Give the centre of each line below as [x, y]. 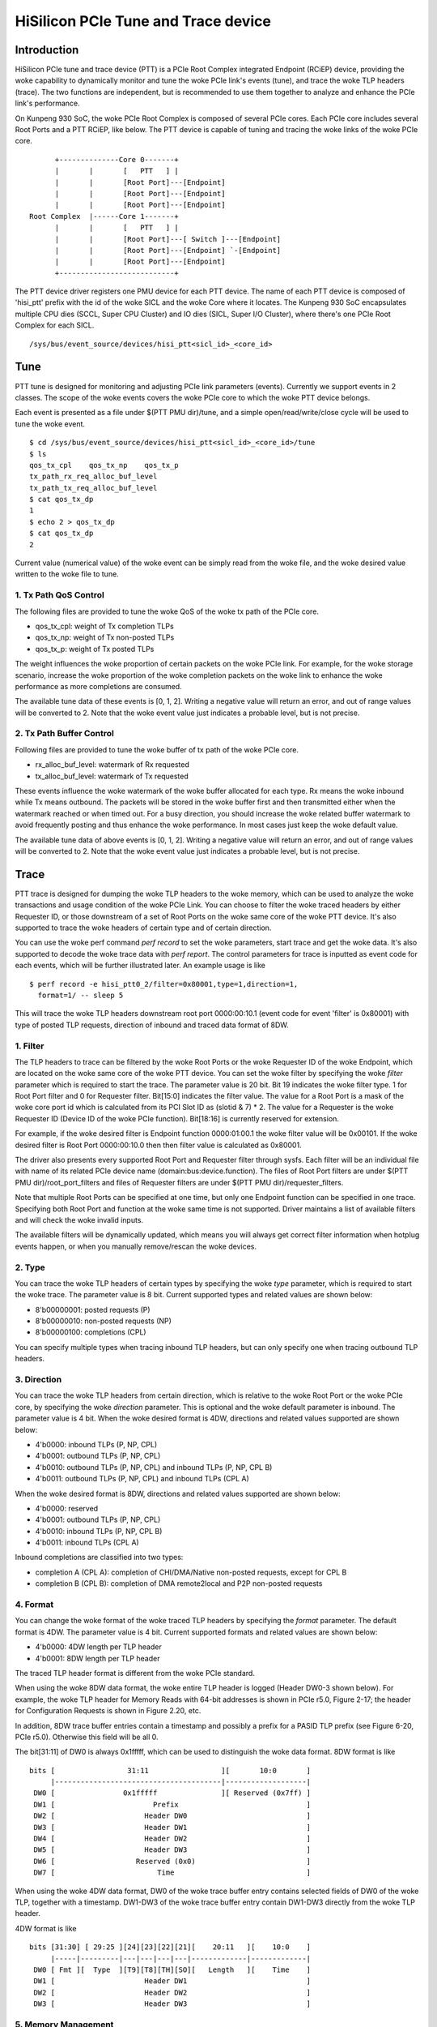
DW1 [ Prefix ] [172, 1804]
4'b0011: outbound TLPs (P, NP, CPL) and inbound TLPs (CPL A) [142, 1479]
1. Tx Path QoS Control [59, 595]
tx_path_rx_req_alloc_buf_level [93, 477]
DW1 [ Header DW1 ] [172, 1981]
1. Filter [30, 1046]
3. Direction [38, 1380]
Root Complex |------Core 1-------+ [104, 216]
